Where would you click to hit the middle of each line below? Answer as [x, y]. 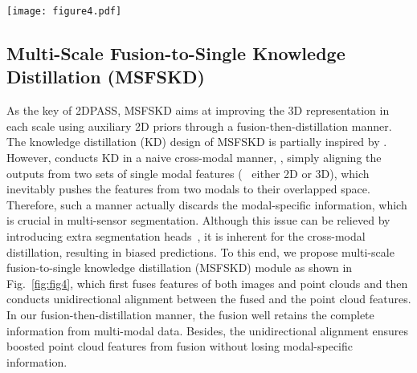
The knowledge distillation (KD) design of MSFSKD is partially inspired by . [197, 142]
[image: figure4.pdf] [64, 11]
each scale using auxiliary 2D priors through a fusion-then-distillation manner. [199, 126]
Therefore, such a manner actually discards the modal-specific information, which [207, 204]
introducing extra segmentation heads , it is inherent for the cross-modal [186, 236]
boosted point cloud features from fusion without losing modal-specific [180, 346]
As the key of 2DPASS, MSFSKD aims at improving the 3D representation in [198, 110]
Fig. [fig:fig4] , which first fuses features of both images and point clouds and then [207, 283]
